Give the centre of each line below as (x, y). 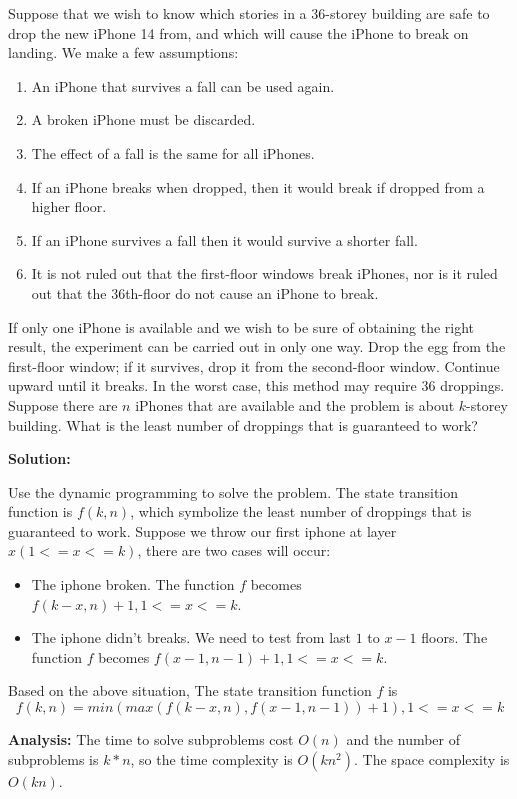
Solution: (39, 458)
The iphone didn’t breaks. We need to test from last (191, 637)
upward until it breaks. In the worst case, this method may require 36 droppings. (256, 385)
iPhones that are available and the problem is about (295, 404)
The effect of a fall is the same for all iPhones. (173, 152)
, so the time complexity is (211, 758)
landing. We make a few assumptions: (123, 52)
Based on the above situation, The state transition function (190, 690)
